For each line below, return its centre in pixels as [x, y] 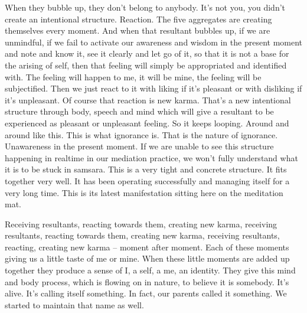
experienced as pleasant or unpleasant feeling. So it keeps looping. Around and [147, 123]
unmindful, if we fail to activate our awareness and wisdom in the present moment [154, 42]
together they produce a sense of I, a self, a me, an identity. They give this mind [150, 270]
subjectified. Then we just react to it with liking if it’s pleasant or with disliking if [153, 88]
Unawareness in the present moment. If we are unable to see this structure [139, 146]
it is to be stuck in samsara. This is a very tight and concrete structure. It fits [146, 169]
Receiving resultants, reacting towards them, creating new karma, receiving [141, 224]
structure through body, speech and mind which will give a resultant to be [139, 111]
